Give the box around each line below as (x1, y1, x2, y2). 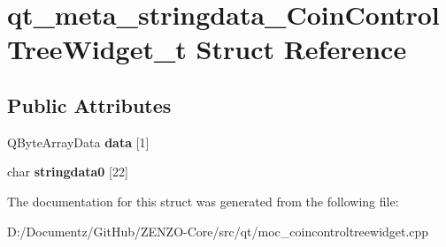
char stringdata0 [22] (7, 162, 128, 181)
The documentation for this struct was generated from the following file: (7, 191, 399, 210)
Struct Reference (196, 31, 407, 67)
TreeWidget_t (7, 31, 187, 67)
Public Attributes (7, 91, 172, 118)
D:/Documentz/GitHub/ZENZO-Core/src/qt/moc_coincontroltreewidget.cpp (7, 221, 429, 240)
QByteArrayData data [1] (7, 132, 150, 151)
